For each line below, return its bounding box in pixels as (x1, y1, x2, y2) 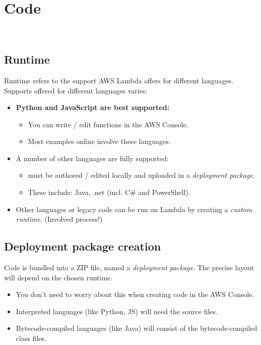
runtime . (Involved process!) (16, 214, 103, 224)
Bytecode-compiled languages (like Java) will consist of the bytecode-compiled (16, 323, 257, 333)
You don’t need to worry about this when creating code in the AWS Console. (16, 289, 254, 300)
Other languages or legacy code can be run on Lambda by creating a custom (16, 204, 252, 214)
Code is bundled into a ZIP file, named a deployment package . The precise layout (4, 262, 254, 273)
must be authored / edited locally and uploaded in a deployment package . (28, 170, 255, 180)
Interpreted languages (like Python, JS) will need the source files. (16, 306, 218, 316)
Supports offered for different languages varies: (4, 85, 148, 95)
